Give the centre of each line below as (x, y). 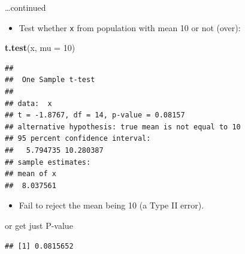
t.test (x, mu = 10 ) (40, 48)
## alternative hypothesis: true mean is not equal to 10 (123, 127)
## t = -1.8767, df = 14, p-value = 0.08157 (95, 115)
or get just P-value (39, 225)
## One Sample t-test (50, 80)
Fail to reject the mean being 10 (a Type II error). (111, 205)
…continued (25, 7)
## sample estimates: (48, 162)
